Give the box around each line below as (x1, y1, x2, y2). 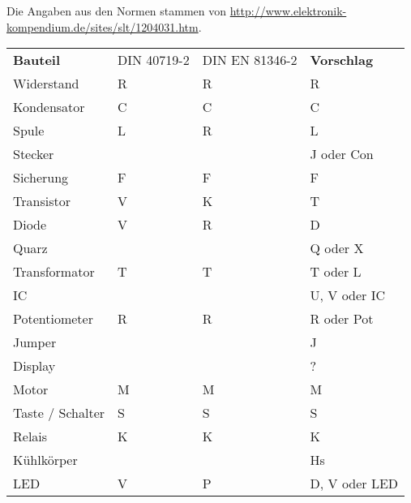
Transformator (13, 262, 95, 282)
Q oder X (310, 239, 364, 258)
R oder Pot (310, 309, 374, 329)
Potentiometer (13, 309, 93, 329)
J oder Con (310, 144, 374, 164)
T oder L (310, 262, 362, 282)
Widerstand (13, 74, 79, 93)
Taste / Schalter (13, 403, 105, 423)
